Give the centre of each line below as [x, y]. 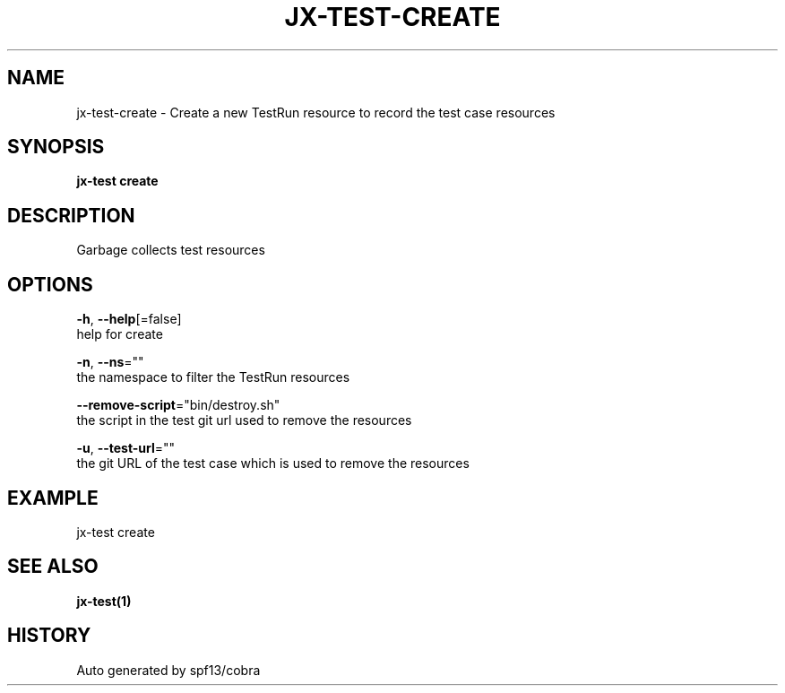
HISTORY [49, 636]
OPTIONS [50, 284]
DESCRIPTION [71, 215]
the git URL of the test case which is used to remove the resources [273, 463]
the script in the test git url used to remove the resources [244, 420]
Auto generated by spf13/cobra [168, 670]
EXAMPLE [53, 498]
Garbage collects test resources [171, 250]
